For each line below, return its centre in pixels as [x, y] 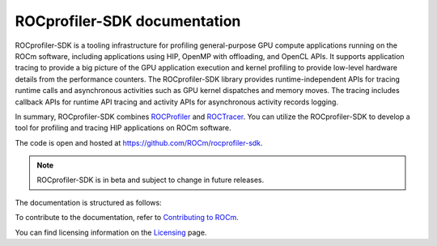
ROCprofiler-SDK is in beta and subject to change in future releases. [151, 180]
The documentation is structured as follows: [88, 202]
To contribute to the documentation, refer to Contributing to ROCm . [127, 218]
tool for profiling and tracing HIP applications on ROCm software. [123, 128]
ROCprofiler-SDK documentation [128, 21]
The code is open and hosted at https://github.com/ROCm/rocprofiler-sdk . [139, 142]
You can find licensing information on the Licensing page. [111, 232]
